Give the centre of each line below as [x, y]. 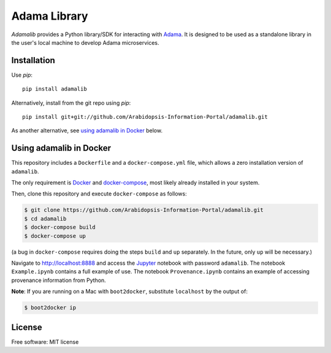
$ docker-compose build [60, 227]
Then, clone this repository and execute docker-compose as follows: [99, 194]
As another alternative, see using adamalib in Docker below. [87, 131]
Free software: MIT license [45, 342]
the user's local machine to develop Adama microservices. [85, 42]
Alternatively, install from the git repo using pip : [71, 103]
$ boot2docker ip [50, 308]
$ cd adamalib [45, 218]
